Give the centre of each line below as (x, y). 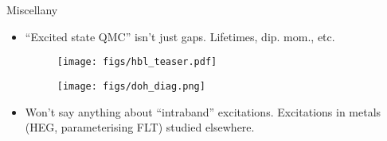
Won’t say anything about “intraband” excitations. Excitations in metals (203, 111)
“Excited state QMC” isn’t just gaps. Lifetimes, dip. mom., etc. (180, 36)
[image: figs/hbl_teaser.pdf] (137, 62)
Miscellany (32, 10)
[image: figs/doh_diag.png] (131, 86)
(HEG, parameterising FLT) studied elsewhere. (140, 127)
